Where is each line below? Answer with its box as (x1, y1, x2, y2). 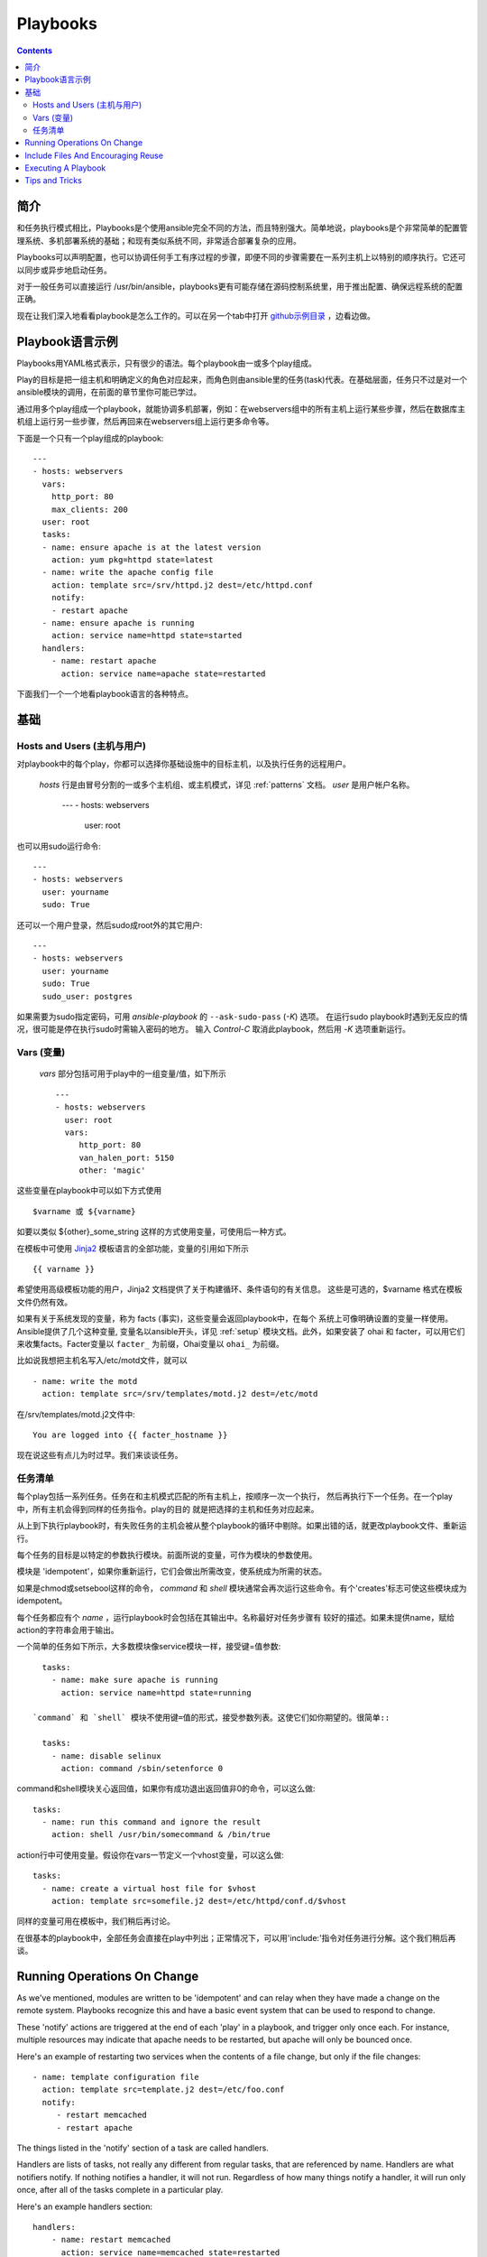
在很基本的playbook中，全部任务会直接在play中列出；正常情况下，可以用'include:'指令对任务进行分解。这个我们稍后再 (16, 1932, 456, 1943)
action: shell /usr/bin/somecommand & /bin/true (51, 1829, 271, 1840)
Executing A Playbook (24, 163, 106, 173)
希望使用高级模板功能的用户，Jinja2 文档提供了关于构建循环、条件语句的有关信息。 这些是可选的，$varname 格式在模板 (16, 1284, 463, 1295)
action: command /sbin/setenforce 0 (60, 1763, 224, 1773)
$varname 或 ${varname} (32, 1206, 136, 1216)
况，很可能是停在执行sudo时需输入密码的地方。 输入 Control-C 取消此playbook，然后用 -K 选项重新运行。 (16, 1024, 410, 1035)
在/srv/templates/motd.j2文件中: (16, 1408, 135, 1419)
